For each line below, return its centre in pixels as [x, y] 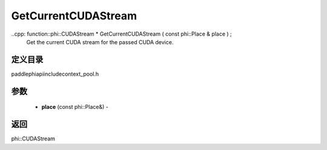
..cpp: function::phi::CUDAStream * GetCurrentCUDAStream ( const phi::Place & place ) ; [122, 34]
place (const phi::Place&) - [75, 107]
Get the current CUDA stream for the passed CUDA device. [100, 42]
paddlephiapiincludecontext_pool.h [55, 74]
